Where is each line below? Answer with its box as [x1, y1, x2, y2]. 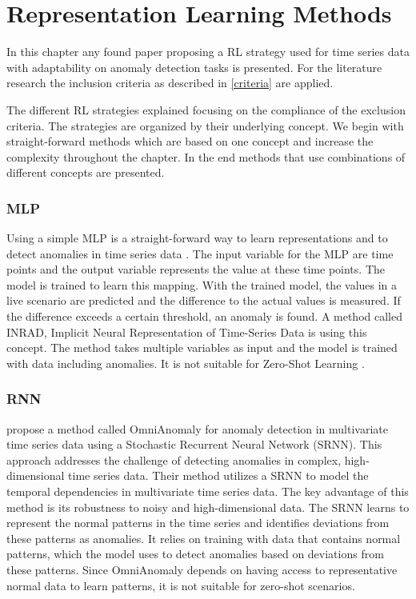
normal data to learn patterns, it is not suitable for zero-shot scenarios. [6, 577, 355, 593]
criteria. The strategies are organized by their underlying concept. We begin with [6, 117, 404, 134]
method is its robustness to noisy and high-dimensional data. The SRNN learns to [6, 498, 410, 515]
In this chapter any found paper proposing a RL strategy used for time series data [6, 43, 410, 60]
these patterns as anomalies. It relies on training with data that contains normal [6, 529, 401, 546]
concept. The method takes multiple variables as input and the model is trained [6, 339, 398, 356]
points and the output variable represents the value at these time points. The [6, 261, 385, 278]
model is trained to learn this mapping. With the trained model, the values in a [6, 276, 398, 293]
